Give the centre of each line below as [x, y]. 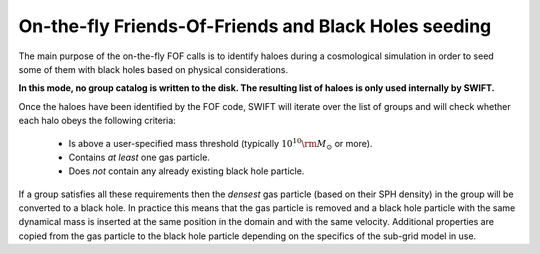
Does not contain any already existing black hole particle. [186, 171]
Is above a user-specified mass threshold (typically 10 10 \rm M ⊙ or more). [220, 144]
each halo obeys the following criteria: [97, 121]
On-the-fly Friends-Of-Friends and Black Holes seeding [255, 26]
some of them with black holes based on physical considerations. [153, 69]
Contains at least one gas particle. [139, 157]
